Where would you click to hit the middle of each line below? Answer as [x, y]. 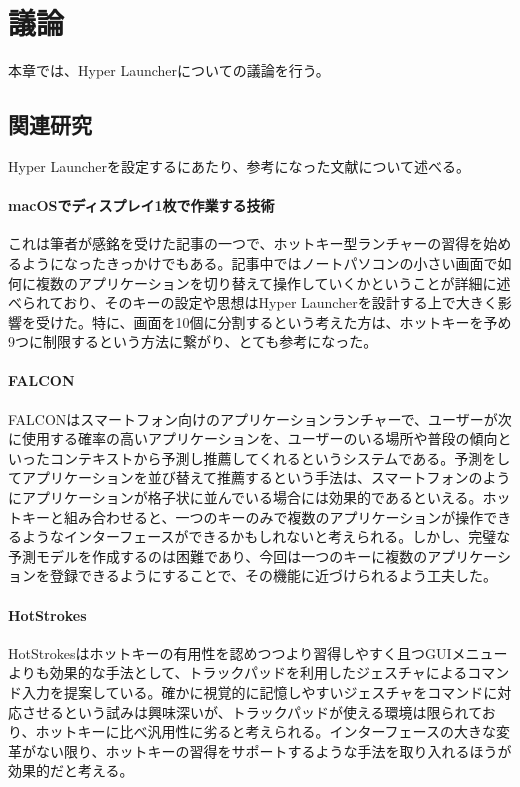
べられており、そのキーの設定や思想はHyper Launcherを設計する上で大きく [253, 302]
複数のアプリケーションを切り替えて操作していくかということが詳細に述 [273, 282]
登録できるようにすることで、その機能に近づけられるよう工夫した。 [273, 575]
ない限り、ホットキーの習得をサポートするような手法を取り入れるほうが [273, 750]
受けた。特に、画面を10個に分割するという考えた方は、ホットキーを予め [273, 321]
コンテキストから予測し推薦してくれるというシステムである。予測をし [280, 457]
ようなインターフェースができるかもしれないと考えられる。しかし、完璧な [266, 536]
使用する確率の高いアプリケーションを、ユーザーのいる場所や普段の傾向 [259, 438]
